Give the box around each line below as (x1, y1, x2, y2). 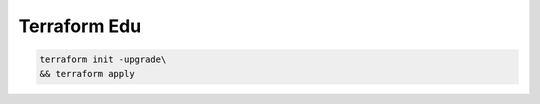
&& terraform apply (39, 68, 135, 79)
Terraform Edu (18, 15, 142, 37)
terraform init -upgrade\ (39, 54, 167, 65)
